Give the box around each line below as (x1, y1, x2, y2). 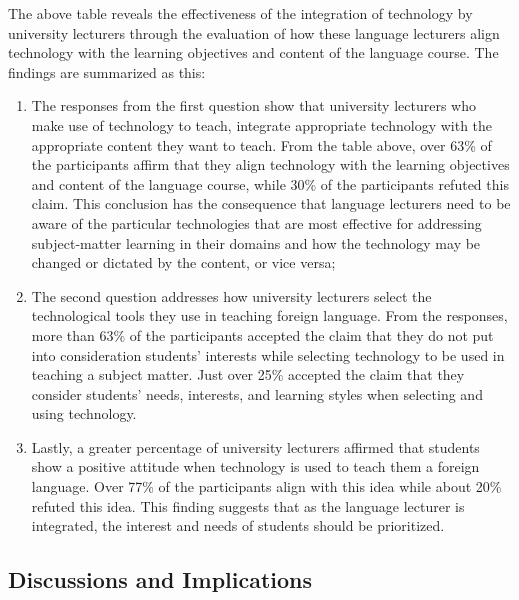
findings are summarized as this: (8, 61, 206, 82)
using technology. (31, 403, 137, 424)
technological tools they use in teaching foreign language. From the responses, (31, 305, 508, 326)
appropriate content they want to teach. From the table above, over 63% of (31, 134, 492, 155)
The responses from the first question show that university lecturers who (31, 95, 476, 116)
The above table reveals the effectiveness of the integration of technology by (8, 3, 473, 23)
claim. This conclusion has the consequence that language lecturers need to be (31, 193, 511, 214)
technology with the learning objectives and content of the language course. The (8, 42, 499, 63)
